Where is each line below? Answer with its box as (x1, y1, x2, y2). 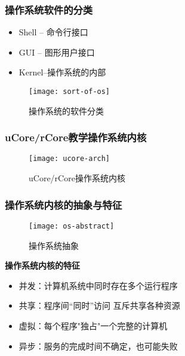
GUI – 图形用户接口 (18, 45, 95, 58)
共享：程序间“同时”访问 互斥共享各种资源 (18, 299, 180, 312)
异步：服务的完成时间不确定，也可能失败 (18, 339, 178, 352)
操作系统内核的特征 (5, 259, 80, 272)
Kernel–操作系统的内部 (18, 66, 106, 78)
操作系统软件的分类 (5, 2, 93, 17)
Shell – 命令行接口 (18, 26, 88, 38)
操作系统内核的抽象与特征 (5, 197, 122, 212)
